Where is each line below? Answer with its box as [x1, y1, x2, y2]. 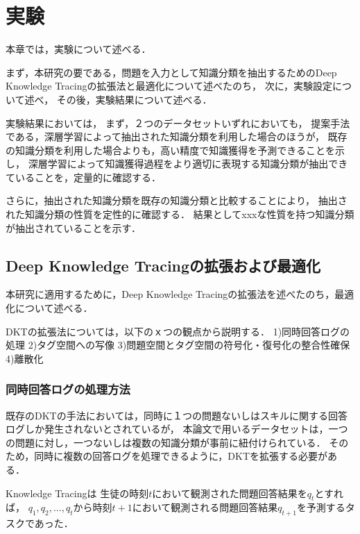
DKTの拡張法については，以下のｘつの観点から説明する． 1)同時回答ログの [6, 324, 350, 338]
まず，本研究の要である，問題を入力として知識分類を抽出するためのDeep [6, 65, 337, 79]
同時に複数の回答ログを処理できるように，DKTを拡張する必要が [34, 449, 328, 463]
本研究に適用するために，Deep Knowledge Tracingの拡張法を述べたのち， [6, 287, 335, 301]
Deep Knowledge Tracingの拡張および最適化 [6, 254, 321, 276]
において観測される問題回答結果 [132, 500, 278, 515]
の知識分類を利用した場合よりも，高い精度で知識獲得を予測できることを [6, 142, 335, 157]
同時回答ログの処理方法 [6, 381, 130, 398]
